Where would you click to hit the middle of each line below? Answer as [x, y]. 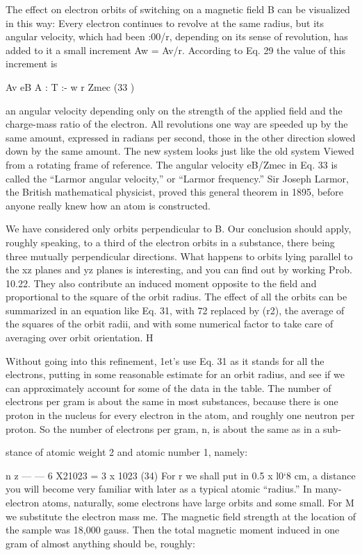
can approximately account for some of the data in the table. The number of [168, 387]
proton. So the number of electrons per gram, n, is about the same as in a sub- [173, 428]
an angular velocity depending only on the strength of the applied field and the [174, 110]
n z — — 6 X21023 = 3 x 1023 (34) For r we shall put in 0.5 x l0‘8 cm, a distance [181, 475]
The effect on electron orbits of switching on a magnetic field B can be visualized [178, 9]
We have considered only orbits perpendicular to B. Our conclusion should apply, [179, 229]
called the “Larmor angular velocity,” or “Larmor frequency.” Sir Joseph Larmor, [177, 178]
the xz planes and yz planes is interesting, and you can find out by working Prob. [179, 270]
